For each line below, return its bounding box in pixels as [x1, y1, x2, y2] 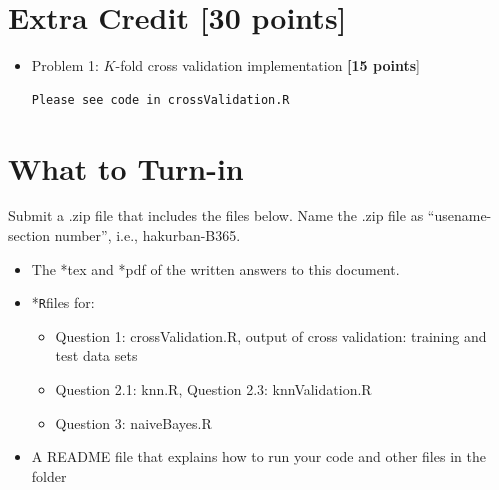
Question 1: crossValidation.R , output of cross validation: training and [55, 325, 487, 346]
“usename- [427, 205, 492, 226]
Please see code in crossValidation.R [31, 92, 290, 107]
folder [31, 465, 67, 486]
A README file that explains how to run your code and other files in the [31, 446, 486, 467]
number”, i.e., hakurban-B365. [54, 225, 241, 246]
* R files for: [31, 292, 95, 313]
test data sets [55, 345, 138, 366]
